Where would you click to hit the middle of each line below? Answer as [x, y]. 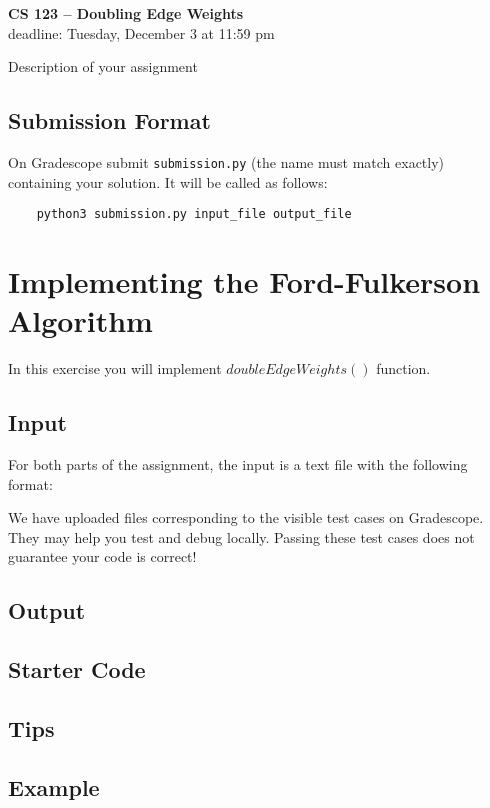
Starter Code [77, 669]
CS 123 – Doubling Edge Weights [126, 13]
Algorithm [80, 320]
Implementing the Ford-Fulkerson [244, 281]
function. [403, 368]
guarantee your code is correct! [102, 556]
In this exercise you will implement [115, 368]
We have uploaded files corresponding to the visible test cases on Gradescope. [246, 517]
